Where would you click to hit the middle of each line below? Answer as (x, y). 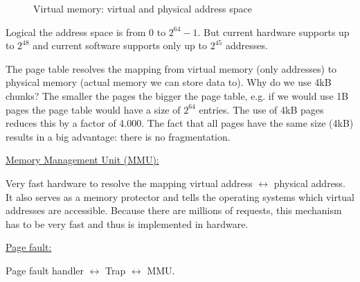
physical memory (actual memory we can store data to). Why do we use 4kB (169, 82)
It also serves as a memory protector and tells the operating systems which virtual (180, 196)
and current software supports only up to (120, 45)
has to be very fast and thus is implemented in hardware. (127, 223)
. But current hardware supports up (273, 32)
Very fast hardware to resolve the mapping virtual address (129, 183)
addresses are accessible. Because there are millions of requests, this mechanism (174, 210)
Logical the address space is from (76, 32)
